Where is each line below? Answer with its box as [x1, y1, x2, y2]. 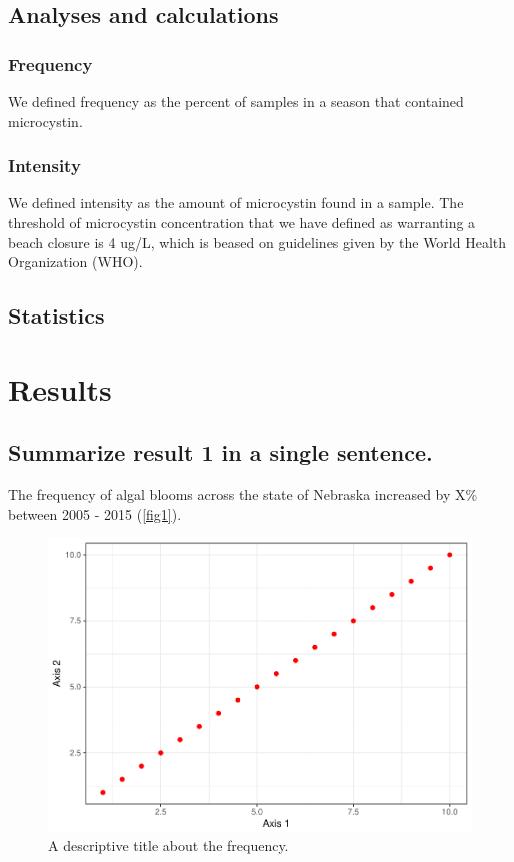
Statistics [8, 300, 105, 331]
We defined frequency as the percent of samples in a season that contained [8, 91, 464, 111]
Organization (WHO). [8, 251, 143, 272]
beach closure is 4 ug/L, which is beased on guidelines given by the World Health [8, 231, 507, 252]
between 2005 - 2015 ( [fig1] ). [8, 503, 182, 524]
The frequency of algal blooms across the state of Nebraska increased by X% [8, 484, 478, 505]
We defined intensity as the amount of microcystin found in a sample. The [8, 192, 464, 213]
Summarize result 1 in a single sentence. [8, 437, 433, 468]
